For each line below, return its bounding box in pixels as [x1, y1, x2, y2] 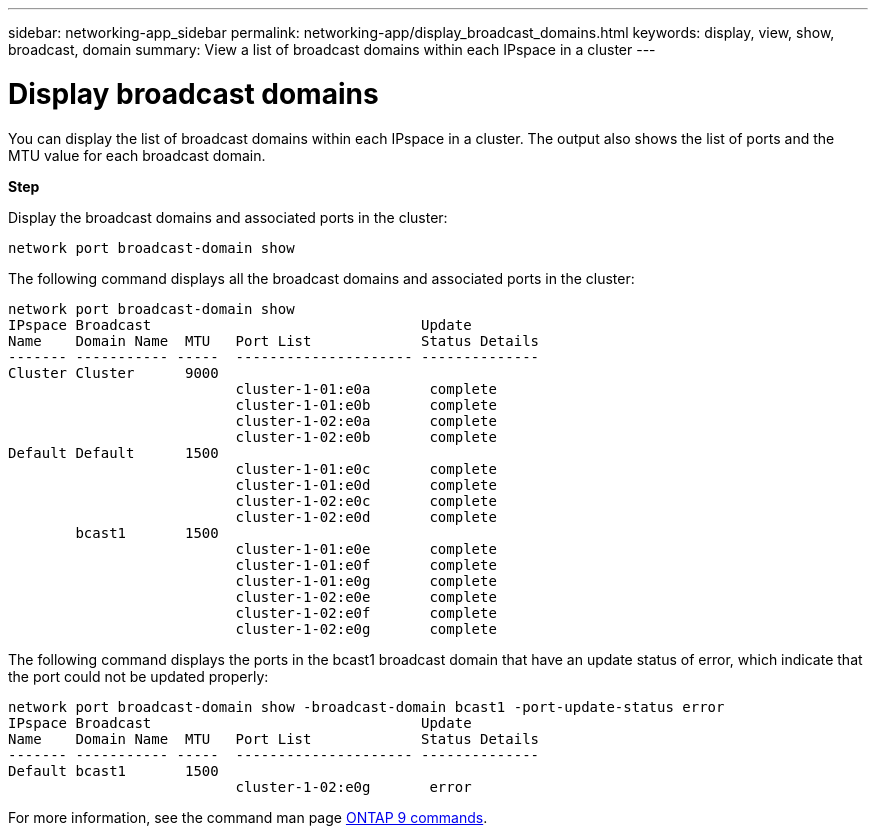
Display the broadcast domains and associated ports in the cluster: [8, 208, 448, 226]
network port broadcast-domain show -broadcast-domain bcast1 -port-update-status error [8, 698, 725, 715]
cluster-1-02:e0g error [235, 778, 472, 795]
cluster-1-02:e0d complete [235, 508, 497, 525]
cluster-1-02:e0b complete [235, 428, 497, 445]
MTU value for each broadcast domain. [8, 146, 266, 164]
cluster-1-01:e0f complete [235, 556, 497, 573]
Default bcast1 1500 [8, 762, 219, 779]
